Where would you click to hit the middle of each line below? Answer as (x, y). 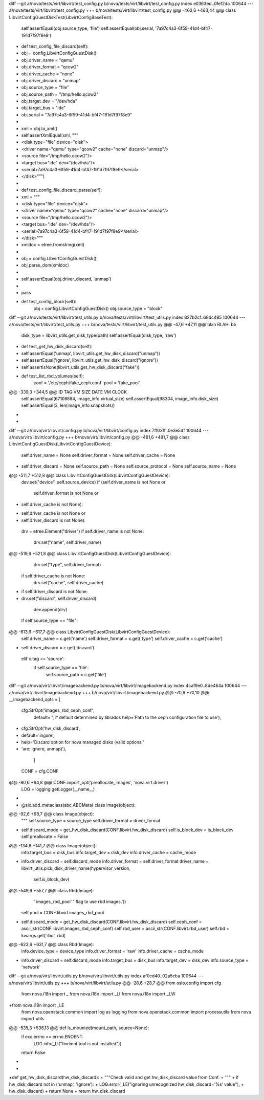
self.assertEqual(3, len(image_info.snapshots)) (68, 405)
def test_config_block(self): (49, 302)
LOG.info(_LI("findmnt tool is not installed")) (77, 1043)
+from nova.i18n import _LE (37, 1005)
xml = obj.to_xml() (39, 128)
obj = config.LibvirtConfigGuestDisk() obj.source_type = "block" (98, 308)
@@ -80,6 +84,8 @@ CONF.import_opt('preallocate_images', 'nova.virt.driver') (89, 782)
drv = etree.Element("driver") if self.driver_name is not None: (83, 531)
